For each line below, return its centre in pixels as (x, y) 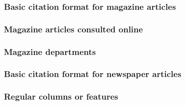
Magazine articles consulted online (74, 29)
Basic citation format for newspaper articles (93, 74)
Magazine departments (50, 51)
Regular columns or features (61, 96)
